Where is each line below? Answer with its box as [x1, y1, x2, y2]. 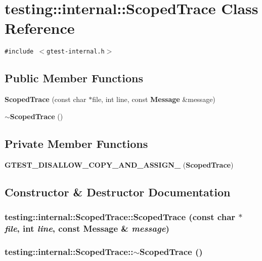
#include [5, 48, 34, 56]
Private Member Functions [5, 135, 148, 151]
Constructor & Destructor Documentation [5, 184, 231, 199]
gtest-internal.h [47, 48, 105, 56]
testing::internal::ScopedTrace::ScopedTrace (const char [5, 210, 236, 223]
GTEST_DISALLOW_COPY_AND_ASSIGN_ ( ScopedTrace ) [5, 159, 234, 170]
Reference [5, 18, 75, 38]
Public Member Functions [5, 70, 143, 86]
